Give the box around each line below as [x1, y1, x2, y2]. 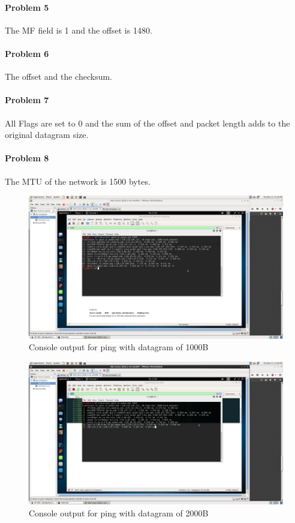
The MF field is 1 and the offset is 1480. [5, 23, 152, 36]
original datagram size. [5, 128, 89, 141]
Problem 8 [5, 152, 49, 164]
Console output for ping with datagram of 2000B [29, 506, 209, 519]
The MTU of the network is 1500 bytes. [5, 175, 150, 187]
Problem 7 [5, 94, 49, 106]
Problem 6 [5, 47, 49, 59]
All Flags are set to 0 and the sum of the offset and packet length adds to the [5, 116, 290, 129]
